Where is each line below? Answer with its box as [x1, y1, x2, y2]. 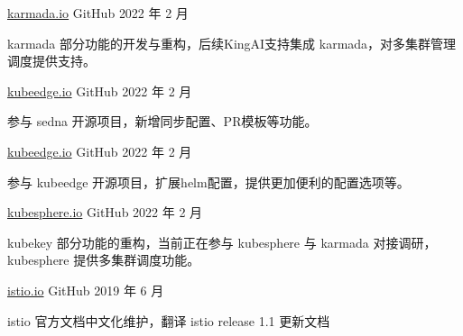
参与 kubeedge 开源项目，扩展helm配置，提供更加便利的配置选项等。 [7, 172, 410, 191]
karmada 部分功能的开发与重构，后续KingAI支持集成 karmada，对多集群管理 [7, 33, 457, 52]
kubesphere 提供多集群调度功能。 [7, 250, 200, 269]
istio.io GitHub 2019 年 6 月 [7, 280, 164, 299]
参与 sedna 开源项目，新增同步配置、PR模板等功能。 [7, 112, 318, 131]
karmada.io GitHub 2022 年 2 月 [7, 4, 189, 22]
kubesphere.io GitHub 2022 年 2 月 [7, 203, 203, 222]
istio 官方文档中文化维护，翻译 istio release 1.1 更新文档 [7, 311, 330, 330]
